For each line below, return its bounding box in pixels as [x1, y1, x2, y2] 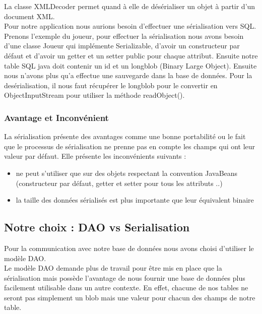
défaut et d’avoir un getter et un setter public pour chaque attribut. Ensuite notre [4, 50, 258, 60]
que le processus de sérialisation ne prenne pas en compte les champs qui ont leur [4, 141, 255, 151]
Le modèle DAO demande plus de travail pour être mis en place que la [4, 263, 222, 273]
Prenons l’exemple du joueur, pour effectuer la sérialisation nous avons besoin [4, 30, 244, 41]
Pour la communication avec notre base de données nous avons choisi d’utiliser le [4, 242, 254, 253]
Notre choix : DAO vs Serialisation [4, 219, 190, 235]
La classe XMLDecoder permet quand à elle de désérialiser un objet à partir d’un [4, 1, 255, 11]
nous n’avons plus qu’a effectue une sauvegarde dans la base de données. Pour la [4, 70, 252, 81]
